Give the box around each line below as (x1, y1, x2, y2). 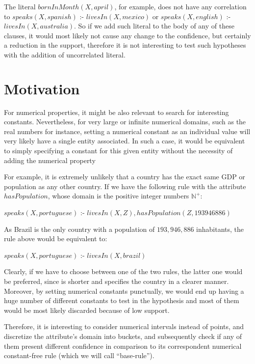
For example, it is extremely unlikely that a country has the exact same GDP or (4, 171, 245, 182)
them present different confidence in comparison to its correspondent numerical (4, 340, 242, 351)
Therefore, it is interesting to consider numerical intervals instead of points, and (4, 321, 244, 332)
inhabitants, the (196, 224, 244, 234)
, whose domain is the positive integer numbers (48, 191, 189, 201)
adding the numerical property (4, 155, 96, 165)
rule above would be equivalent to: (4, 233, 107, 244)
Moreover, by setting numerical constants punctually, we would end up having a (4, 285, 244, 296)
